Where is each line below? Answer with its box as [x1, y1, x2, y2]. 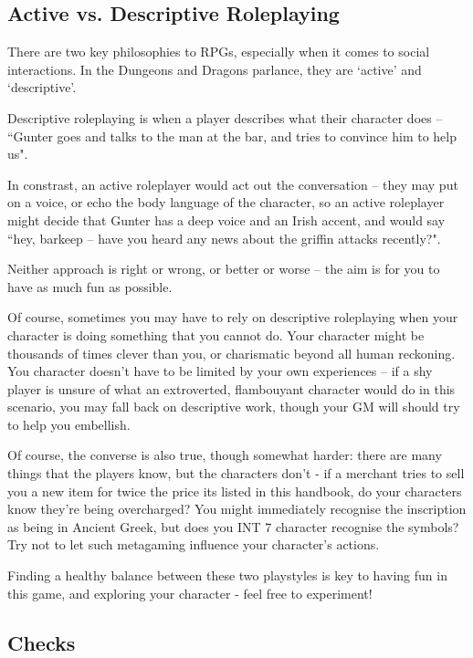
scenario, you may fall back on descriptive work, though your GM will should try [7, 397, 460, 416]
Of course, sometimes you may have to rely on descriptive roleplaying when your [7, 308, 458, 327]
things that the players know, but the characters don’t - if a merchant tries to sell [7, 464, 465, 483]
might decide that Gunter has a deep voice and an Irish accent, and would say [7, 210, 446, 229]
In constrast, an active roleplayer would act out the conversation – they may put [7, 174, 458, 193]
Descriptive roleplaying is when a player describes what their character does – [7, 108, 443, 127]
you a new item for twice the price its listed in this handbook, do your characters [7, 481, 462, 500]
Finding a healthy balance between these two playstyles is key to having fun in [7, 566, 447, 585]
